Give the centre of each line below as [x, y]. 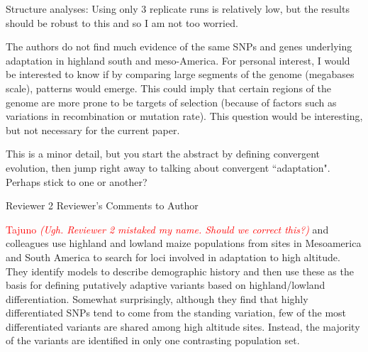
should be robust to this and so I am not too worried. [122, 22]
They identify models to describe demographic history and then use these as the [180, 271]
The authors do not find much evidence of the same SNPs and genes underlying [179, 46]
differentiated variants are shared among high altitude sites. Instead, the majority [183, 326]
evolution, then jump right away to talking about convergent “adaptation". [168, 167]
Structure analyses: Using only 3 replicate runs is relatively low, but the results [178, 9]
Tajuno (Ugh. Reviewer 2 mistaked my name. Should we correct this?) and [167, 229]
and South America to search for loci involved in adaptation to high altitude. [173, 257]
